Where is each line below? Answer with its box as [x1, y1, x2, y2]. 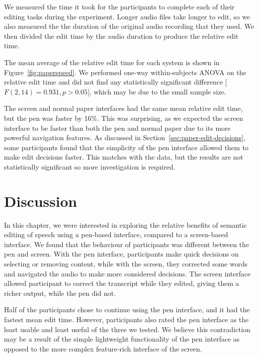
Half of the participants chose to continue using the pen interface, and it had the [4, 304, 250, 315]
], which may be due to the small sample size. [87, 86, 226, 96]
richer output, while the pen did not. [4, 287, 116, 298]
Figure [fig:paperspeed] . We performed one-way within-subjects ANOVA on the [4, 67, 247, 77]
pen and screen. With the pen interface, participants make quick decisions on [4, 249, 239, 259]
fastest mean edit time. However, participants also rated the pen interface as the [4, 314, 249, 324]
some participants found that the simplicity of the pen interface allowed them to [4, 142, 249, 152]
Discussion [4, 190, 77, 211]
